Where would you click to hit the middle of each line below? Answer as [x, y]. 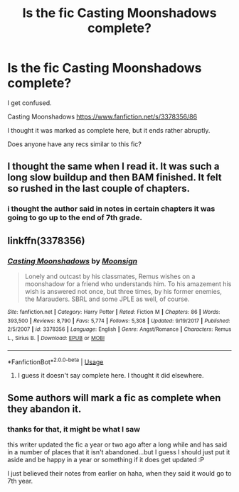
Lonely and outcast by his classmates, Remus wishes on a [110, 276]
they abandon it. [44, 409]
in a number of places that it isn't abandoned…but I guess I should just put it [119, 452]
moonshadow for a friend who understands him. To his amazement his [128, 284]
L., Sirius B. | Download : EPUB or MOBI [56, 338]
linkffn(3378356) [46, 240]
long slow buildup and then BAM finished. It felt [115, 178]
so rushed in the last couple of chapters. [99, 188]
